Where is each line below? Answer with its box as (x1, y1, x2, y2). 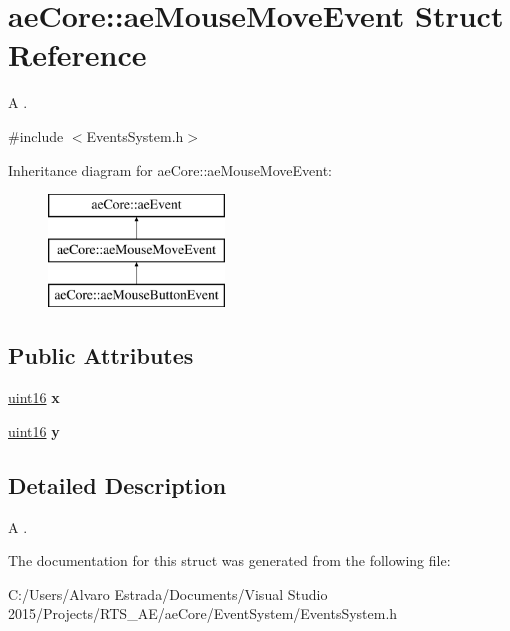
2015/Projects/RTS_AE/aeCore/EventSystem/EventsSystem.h (8, 603, 398, 624)
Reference (8, 34, 147, 75)
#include (8, 125, 64, 146)
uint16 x (8, 387, 60, 408)
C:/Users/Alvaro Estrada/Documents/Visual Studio (8, 583, 328, 604)
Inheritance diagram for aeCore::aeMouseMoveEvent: (8, 159, 332, 180)
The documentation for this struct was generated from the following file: (8, 550, 451, 571)
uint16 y (8, 420, 60, 441)
